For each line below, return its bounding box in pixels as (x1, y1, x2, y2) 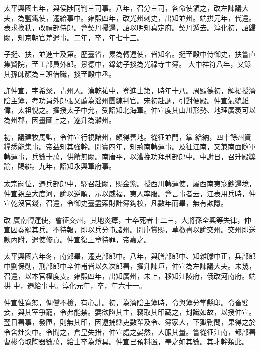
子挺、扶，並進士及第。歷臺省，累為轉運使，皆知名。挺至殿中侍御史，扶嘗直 (4, 49, 256, 59)
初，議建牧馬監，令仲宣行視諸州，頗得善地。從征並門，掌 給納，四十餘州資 (4, 131, 251, 142)
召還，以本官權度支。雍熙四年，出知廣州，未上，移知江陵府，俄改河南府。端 (4, 270, 256, 281)
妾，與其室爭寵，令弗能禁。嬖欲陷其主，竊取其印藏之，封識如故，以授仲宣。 (4, 307, 256, 317)
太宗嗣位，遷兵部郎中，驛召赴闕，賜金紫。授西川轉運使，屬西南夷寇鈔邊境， (4, 178, 256, 188)
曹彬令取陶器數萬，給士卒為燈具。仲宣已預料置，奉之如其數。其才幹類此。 (4, 336, 249, 347)
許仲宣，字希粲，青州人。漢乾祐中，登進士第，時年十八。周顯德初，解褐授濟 (4, 85, 256, 96)
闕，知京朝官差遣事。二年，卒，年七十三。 (4, 32, 144, 42)
